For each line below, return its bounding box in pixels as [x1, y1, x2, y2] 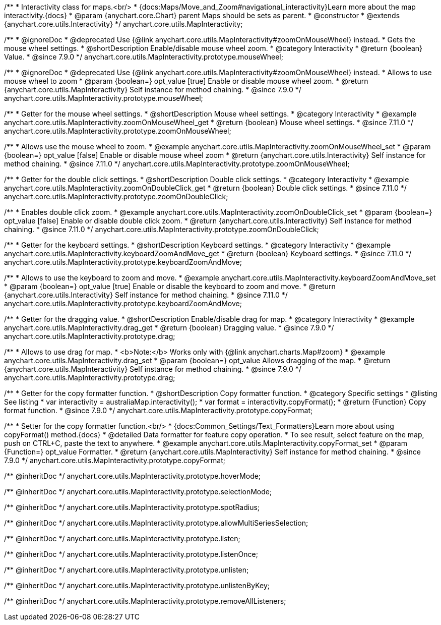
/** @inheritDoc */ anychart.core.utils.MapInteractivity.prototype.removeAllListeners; [4, 597, 286, 605]
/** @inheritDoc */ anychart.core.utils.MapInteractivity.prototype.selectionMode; [4, 487, 272, 496]
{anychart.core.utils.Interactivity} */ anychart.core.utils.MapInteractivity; [4, 20, 243, 28]
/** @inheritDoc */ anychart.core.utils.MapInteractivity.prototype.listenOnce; [4, 550, 258, 558]
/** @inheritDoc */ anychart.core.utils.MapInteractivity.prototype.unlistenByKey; [4, 581, 270, 590]
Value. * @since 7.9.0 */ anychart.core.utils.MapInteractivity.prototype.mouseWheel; [4, 52, 283, 61]
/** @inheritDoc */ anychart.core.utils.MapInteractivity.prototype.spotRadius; [4, 503, 260, 512]
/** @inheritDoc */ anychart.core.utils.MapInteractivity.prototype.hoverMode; [4, 472, 261, 480]
